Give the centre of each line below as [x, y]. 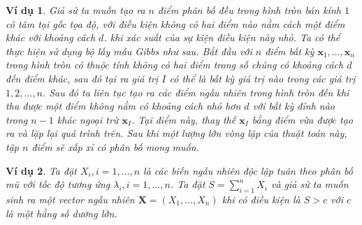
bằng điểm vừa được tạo [303, 119]
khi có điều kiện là [261, 199]
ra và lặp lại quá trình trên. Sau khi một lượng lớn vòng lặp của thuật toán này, [176, 133]
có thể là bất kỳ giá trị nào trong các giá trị [262, 78]
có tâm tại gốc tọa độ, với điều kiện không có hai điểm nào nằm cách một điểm [175, 23]
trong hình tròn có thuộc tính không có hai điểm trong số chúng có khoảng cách [175, 65]
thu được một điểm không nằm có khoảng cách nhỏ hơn [123, 106]
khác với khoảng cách [51, 37]
